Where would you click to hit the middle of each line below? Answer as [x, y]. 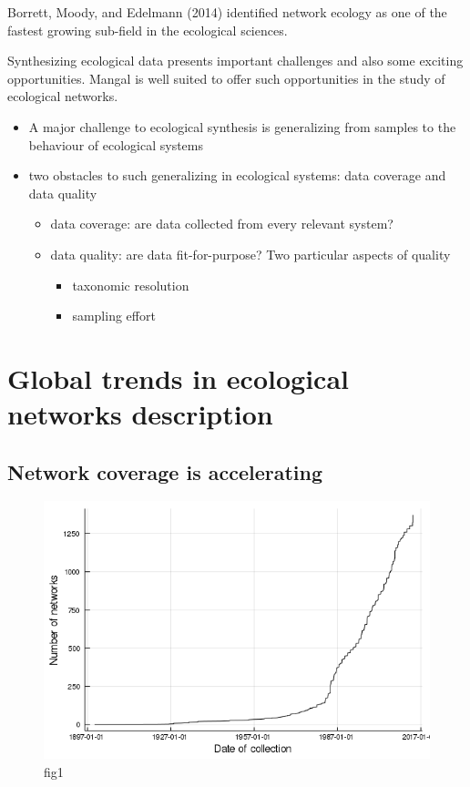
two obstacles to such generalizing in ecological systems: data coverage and [237, 175]
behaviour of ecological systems [116, 144]
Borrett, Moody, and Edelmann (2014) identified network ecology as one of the [227, 12]
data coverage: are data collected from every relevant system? [222, 224]
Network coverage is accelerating [165, 471]
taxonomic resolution [131, 285]
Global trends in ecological [178, 378]
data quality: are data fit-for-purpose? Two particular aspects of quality [250, 254]
